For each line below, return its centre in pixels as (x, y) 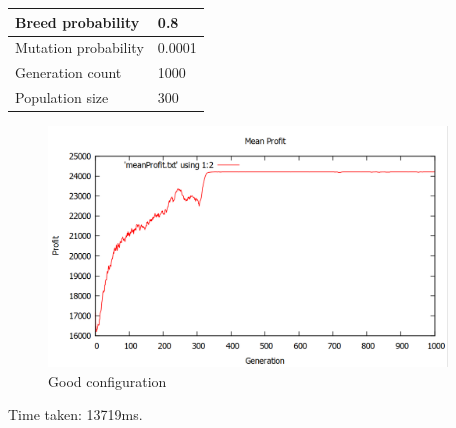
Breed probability (77, 21)
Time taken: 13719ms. (75, 414)
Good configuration (107, 380)
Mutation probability (79, 47)
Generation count (68, 72)
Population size (62, 97)
